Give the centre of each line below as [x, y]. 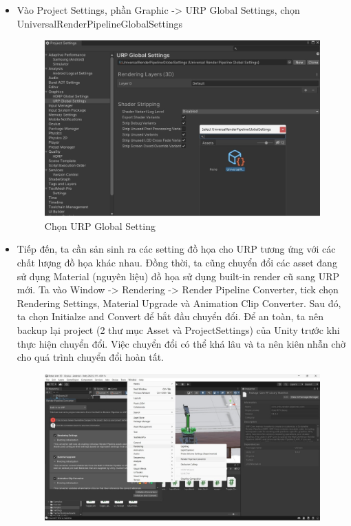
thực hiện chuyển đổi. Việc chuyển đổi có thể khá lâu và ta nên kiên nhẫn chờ [181, 343]
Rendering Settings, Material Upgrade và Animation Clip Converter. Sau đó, [179, 303]
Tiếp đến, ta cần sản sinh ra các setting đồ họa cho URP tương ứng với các [176, 249]
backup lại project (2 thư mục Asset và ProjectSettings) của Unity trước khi [178, 329]
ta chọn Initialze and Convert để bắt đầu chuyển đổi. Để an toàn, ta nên [170, 316]
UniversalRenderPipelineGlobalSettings [100, 23]
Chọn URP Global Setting [100, 225]
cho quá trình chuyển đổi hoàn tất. [90, 357]
